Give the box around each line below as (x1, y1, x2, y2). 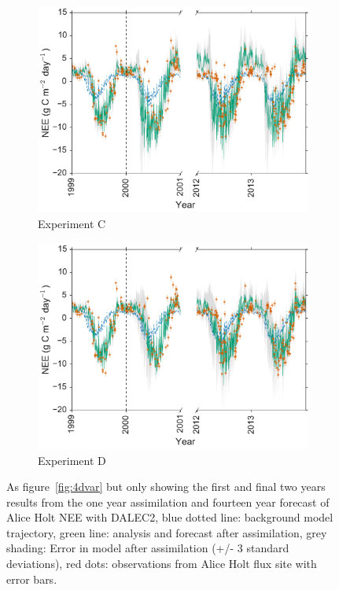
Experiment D (38, 452, 106, 468)
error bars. (6, 570, 57, 587)
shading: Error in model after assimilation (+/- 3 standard (6, 540, 289, 556)
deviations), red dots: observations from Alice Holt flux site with (6, 555, 317, 572)
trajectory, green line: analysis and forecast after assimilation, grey (6, 524, 327, 540)
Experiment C (38, 215, 106, 231)
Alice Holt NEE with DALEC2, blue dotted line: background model (6, 509, 333, 525)
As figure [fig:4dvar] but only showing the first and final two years (6, 478, 326, 495)
